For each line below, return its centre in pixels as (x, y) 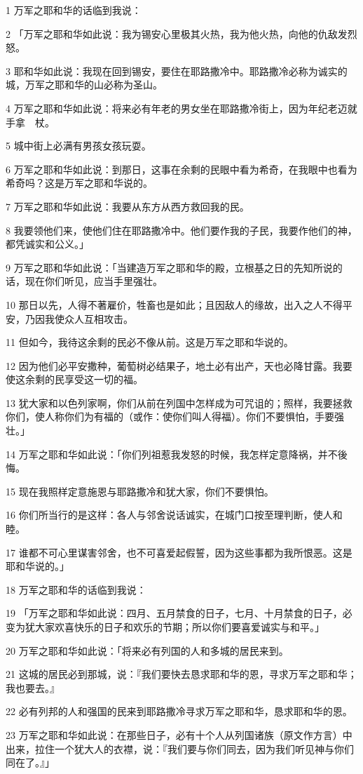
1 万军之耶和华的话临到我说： (74, 10)
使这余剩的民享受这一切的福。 (74, 379)
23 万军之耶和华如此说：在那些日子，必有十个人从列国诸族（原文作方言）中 (179, 734)
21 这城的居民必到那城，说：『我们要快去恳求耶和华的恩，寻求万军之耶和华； (181, 674)
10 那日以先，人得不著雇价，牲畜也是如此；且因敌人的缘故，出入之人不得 (174, 304)
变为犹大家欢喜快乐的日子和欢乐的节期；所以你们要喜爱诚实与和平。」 (165, 627)
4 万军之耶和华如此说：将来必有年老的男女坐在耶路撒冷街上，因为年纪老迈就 (181, 108)
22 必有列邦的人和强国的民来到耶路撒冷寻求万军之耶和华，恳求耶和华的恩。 (179, 711)
